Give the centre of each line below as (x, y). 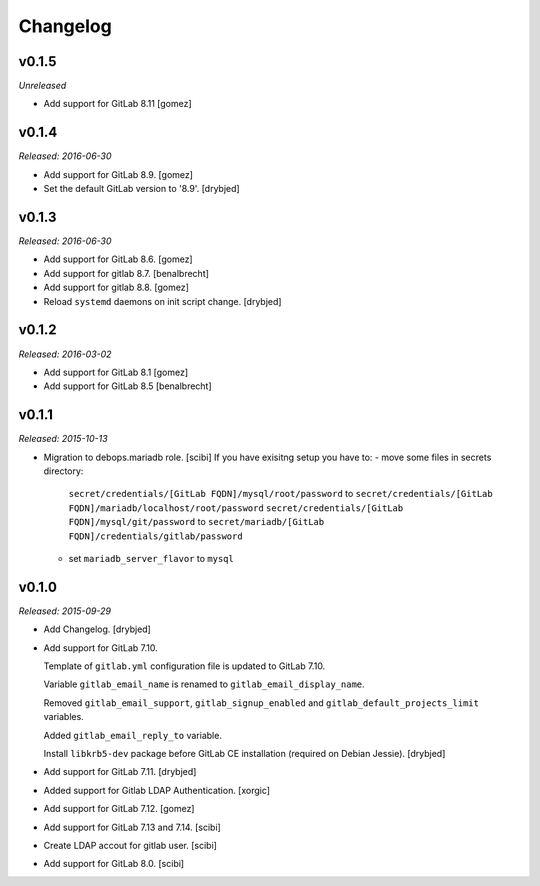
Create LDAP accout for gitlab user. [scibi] (130, 845)
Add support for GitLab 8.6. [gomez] (118, 259)
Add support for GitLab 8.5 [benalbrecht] (127, 386)
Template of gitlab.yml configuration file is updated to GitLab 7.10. (184, 666)
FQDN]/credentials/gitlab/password (156, 536)
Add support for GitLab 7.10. (101, 647)
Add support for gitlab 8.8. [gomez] (116, 287)
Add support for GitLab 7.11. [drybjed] (120, 772)
